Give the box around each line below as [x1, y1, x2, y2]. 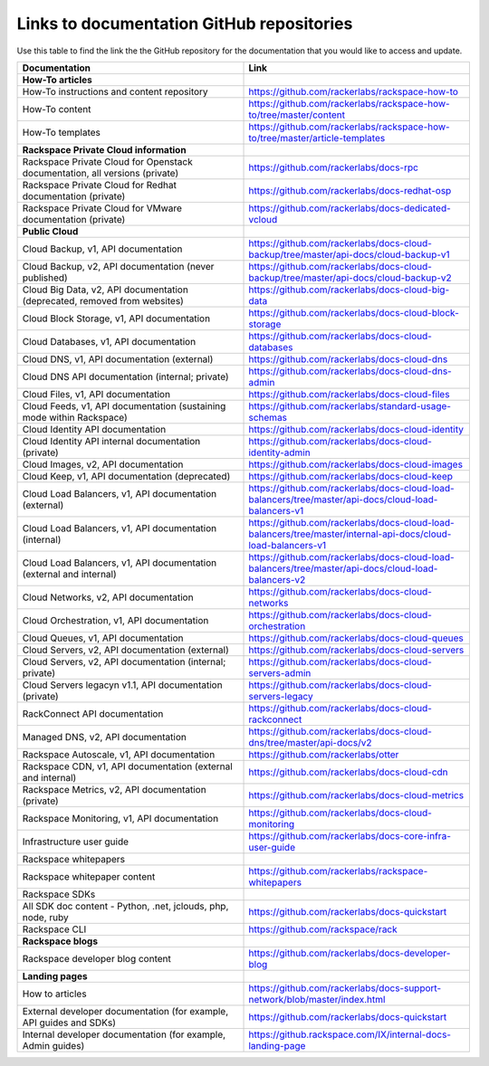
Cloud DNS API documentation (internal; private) [22, 370, 230, 383]
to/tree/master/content [248, 109, 346, 121]
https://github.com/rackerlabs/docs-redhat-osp [248, 184, 452, 196]
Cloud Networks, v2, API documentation [22, 591, 194, 604]
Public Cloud [22, 224, 79, 237]
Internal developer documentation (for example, [22, 1028, 226, 1041]
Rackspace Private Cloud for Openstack [22, 155, 194, 167]
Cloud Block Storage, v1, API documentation [22, 312, 211, 325]
